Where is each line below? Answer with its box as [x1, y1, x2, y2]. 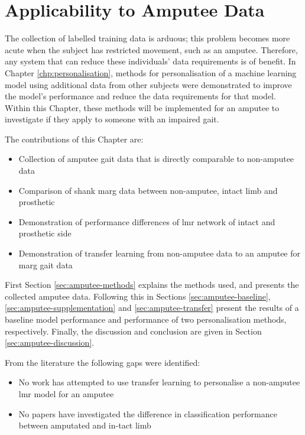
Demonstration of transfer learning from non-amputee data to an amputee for [18, 247, 301, 259]
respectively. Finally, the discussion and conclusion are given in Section [5, 324, 262, 337]
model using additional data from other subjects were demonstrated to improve [5, 78, 292, 90]
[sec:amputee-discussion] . [5, 336, 95, 349]
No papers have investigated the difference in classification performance [18, 407, 277, 420]
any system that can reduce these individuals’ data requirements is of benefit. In [5, 55, 296, 67]
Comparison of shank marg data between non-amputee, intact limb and [18, 184, 278, 196]
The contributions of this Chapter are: [5, 132, 144, 145]
